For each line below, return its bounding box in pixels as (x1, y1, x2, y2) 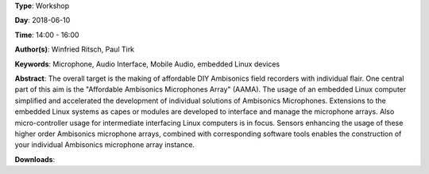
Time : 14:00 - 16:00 (14, 30, 79, 40)
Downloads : (14, 154, 56, 164)
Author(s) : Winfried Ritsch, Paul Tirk (14, 44, 135, 55)
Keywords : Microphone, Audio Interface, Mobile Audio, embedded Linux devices (14, 59, 280, 69)
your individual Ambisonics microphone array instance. (14, 140, 195, 149)
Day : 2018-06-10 (14, 16, 71, 25)
